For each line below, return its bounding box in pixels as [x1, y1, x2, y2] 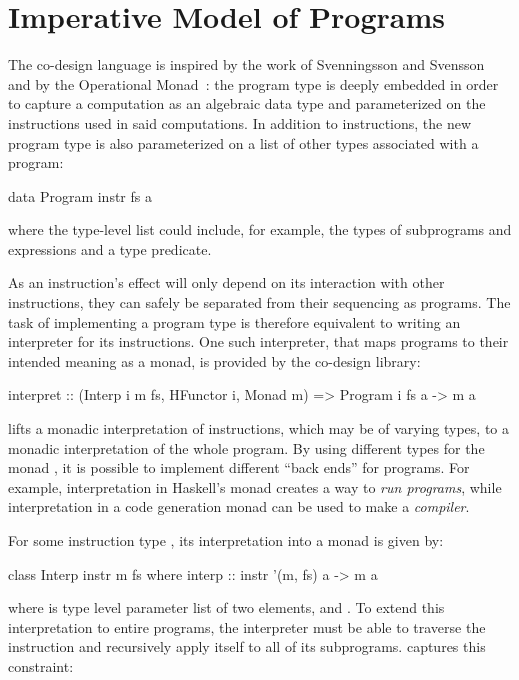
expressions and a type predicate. [8, 238, 212, 259]
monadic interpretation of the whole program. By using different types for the [8, 437, 485, 458]
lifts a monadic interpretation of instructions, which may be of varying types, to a [8, 418, 509, 439]
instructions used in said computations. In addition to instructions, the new [8, 112, 472, 133]
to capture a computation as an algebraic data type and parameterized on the [8, 93, 486, 114]
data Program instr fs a [8, 185, 152, 206]
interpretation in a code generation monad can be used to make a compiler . [8, 496, 470, 517]
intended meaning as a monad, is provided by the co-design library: [8, 350, 421, 371]
